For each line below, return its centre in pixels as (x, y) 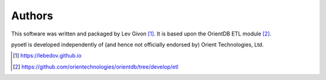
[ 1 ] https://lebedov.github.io (47, 56)
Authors (32, 16)
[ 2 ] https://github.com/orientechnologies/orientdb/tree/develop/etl (96, 67)
